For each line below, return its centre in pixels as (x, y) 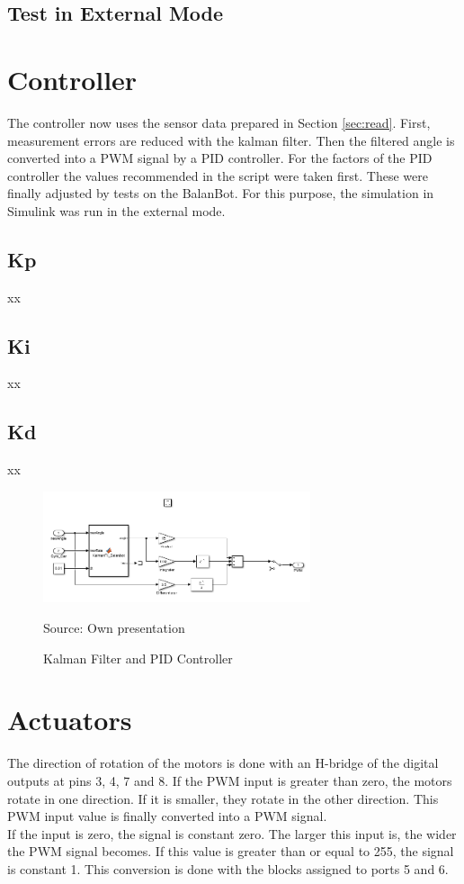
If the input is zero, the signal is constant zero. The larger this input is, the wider (232, 833)
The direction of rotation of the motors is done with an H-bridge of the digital (223, 763)
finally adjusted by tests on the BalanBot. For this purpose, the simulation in (221, 193)
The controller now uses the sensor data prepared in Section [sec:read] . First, (219, 122)
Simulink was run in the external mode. (116, 210)
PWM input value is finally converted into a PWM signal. (167, 816)
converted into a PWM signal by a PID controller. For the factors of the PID (220, 158)
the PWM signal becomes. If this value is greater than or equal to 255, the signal (231, 851)
